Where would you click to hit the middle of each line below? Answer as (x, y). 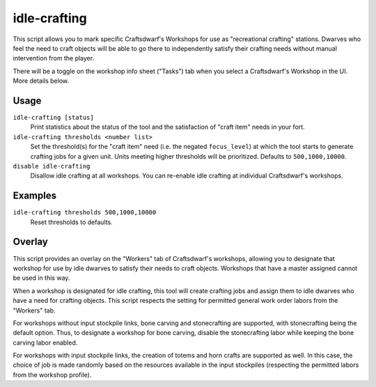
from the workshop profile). (52, 374)
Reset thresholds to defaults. (71, 222)
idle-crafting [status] (53, 118)
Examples (35, 196)
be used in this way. (41, 278)
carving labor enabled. (45, 342)
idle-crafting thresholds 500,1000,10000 (85, 213)
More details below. (41, 81)
